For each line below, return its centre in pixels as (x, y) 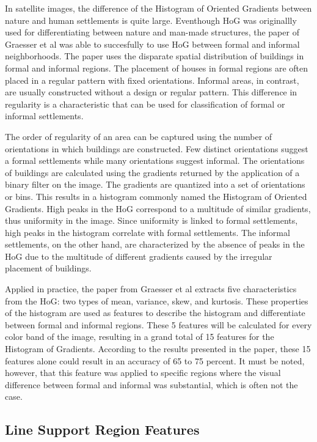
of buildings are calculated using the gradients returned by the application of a (152, 172)
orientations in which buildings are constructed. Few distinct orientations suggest (157, 148)
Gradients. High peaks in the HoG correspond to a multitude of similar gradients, (158, 208)
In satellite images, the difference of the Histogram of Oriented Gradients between (158, 8)
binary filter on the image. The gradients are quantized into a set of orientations (155, 184)
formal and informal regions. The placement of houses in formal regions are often (156, 68)
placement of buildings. (48, 268)
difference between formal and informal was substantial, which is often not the (151, 384)
